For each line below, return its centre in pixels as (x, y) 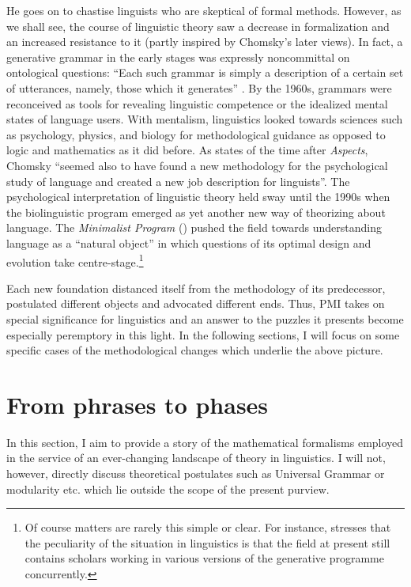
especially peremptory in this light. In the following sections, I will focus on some (203, 334)
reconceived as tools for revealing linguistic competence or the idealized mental (197, 103)
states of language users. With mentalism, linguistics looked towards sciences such (205, 119)
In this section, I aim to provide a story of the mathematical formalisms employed (205, 442)
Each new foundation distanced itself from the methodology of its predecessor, (196, 288)
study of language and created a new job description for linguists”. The (178, 181)
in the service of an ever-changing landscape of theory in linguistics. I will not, (196, 458)
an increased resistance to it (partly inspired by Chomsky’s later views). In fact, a (205, 42)
